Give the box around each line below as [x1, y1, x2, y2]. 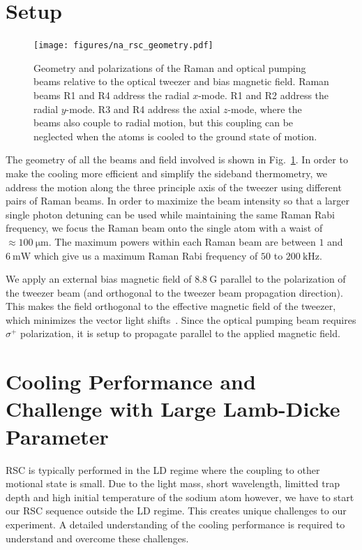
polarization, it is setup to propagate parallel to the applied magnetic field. [20, 326, 340, 341]
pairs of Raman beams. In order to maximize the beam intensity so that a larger [6, 193, 349, 208]
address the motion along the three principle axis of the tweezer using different [6, 179, 342, 194]
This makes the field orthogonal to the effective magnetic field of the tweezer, [6, 299, 336, 313]
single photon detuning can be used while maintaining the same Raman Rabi [6, 207, 335, 221]
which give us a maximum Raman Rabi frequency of [33, 248, 258, 262]
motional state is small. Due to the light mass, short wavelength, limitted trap [6, 476, 340, 491]
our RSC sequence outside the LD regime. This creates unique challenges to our [6, 503, 347, 518]
